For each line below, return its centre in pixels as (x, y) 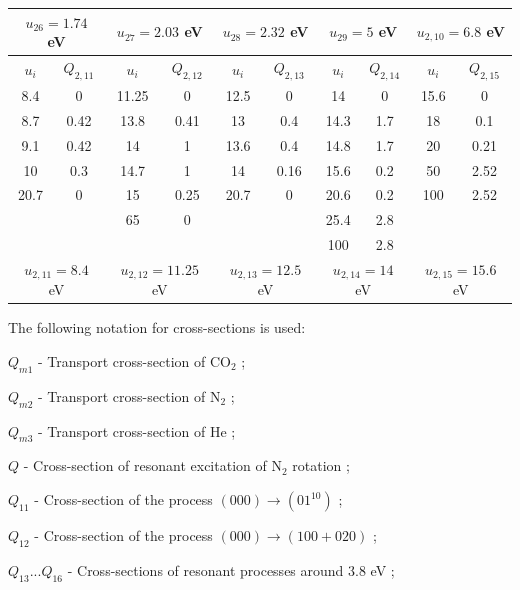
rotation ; (321, 465)
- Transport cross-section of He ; (137, 430)
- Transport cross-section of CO (134, 361)
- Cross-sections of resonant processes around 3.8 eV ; (231, 569)
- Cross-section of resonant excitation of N (152, 465)
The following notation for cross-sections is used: (157, 327)
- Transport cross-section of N (129, 395)
